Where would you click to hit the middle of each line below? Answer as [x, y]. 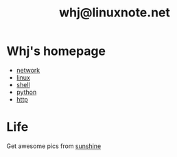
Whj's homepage [56, 51]
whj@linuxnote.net [115, 13]
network [28, 70]
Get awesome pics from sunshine [54, 146]
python [26, 92]
